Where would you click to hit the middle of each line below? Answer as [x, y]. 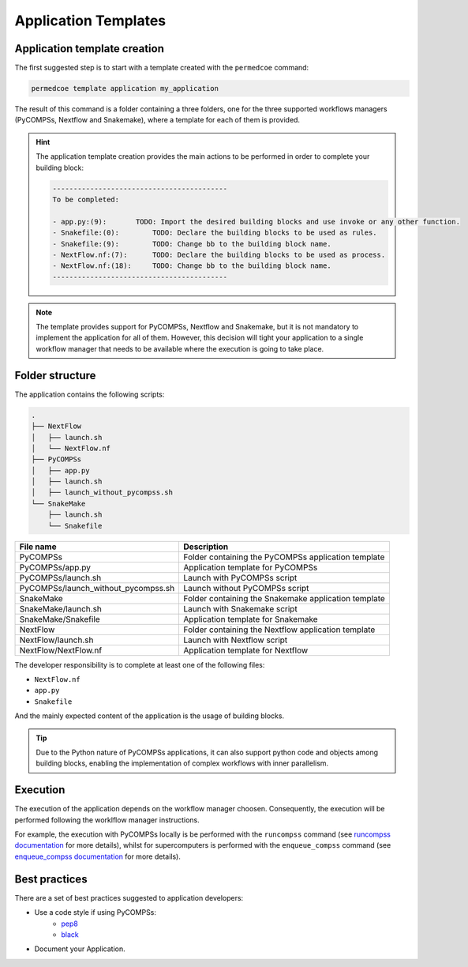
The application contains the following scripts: [90, 394]
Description [206, 547]
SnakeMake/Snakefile [60, 619]
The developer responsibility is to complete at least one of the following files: [140, 664]
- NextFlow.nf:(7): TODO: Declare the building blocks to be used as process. [219, 254]
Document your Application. [80, 949]
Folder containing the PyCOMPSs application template [284, 557]
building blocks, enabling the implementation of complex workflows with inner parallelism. [182, 763]
